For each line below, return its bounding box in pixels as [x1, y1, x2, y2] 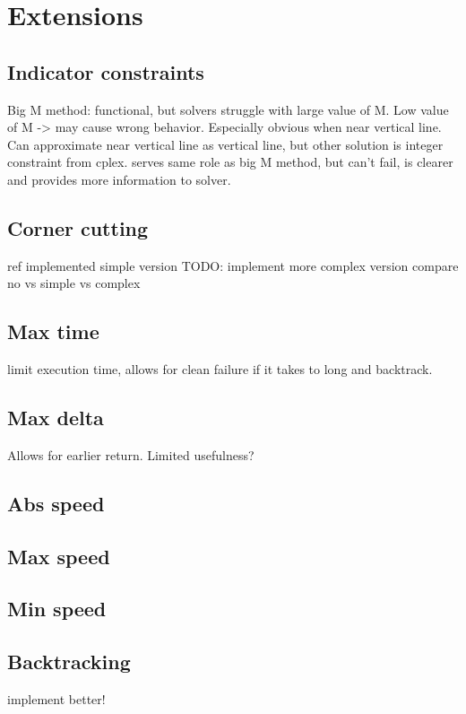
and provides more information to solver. [7, 170, 231, 188]
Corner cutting [7, 213, 149, 241]
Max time [7, 318, 99, 345]
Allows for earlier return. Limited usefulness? [7, 445, 255, 464]
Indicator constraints [7, 57, 204, 85]
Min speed [7, 595, 107, 623]
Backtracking [7, 648, 131, 675]
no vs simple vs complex [7, 274, 141, 292]
